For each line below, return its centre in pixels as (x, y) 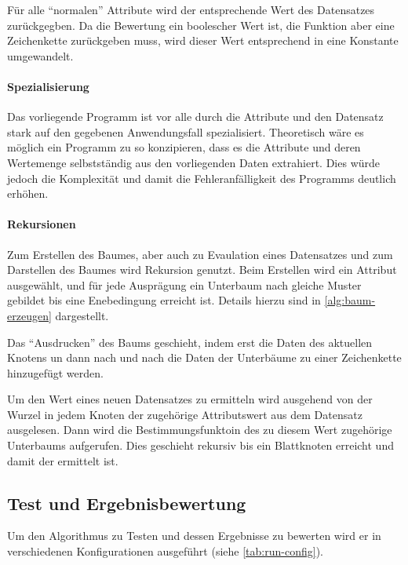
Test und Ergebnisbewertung (127, 503)
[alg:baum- (350, 300)
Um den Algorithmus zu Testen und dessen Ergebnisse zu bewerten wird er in (194, 536)
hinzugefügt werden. (55, 372)
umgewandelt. (40, 55)
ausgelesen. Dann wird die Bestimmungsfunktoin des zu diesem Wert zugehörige (200, 430)
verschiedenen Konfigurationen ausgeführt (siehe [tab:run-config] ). (165, 551)
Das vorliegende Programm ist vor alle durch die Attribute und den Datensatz (195, 117)
